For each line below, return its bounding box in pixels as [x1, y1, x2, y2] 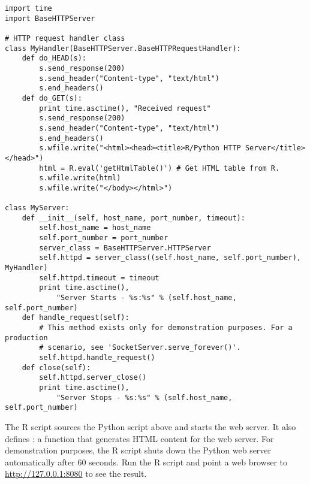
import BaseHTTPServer [5, 14, 95, 23]
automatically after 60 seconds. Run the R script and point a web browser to [5, 455, 288, 468]
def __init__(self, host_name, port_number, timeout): [22, 213, 245, 222]
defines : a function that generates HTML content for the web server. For [5, 432, 274, 444]
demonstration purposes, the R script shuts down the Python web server [5, 444, 272, 456]
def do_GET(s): [22, 93, 82, 102]
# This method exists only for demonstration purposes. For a [39, 323, 293, 332]
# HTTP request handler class [5, 34, 125, 43]
